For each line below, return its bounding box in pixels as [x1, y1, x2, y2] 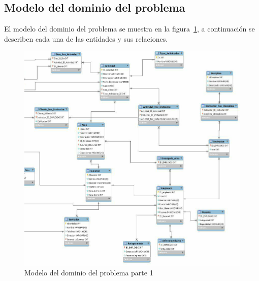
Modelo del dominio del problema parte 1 [24, 267, 153, 278]
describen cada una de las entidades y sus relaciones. [4, 33, 168, 44]
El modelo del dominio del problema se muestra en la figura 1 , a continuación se [4, 23, 255, 34]
